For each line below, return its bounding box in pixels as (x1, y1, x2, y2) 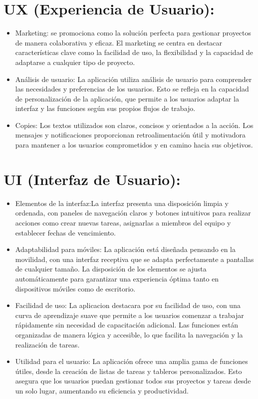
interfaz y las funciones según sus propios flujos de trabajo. (15, 103, 196, 113)
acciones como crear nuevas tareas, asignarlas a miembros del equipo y (15, 217, 231, 227)
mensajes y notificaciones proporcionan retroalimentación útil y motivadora (15, 129, 246, 140)
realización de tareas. (15, 339, 80, 349)
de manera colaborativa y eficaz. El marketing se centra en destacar (15, 37, 223, 47)
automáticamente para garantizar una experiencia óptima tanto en (15, 273, 219, 283)
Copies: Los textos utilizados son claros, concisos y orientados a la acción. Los (15, 119, 254, 130)
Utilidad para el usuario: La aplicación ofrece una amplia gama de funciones (15, 356, 248, 366)
